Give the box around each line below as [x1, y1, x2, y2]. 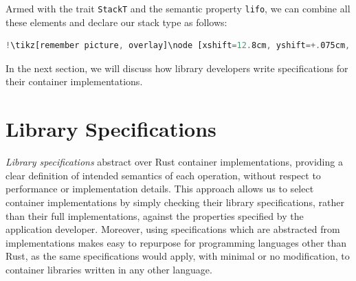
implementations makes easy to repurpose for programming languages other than [5, 235, 347, 249]
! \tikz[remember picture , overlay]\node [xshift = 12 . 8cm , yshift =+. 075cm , [5, 41, 351, 51]
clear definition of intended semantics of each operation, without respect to [5, 168, 321, 182]
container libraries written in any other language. [5, 262, 212, 276]
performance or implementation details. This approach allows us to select [5, 181, 314, 196]
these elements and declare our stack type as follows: [5, 14, 227, 29]
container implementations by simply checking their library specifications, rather [5, 194, 344, 209]
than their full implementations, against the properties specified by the [5, 208, 304, 223]
